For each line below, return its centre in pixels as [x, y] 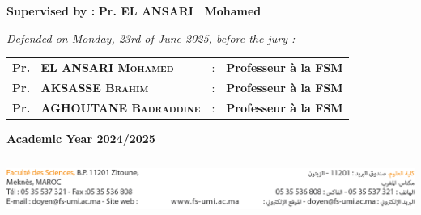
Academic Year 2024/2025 [81, 138]
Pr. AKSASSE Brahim [81, 87]
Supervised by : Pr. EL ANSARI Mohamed [134, 11]
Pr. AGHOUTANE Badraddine [106, 107]
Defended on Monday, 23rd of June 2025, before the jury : [151, 38]
